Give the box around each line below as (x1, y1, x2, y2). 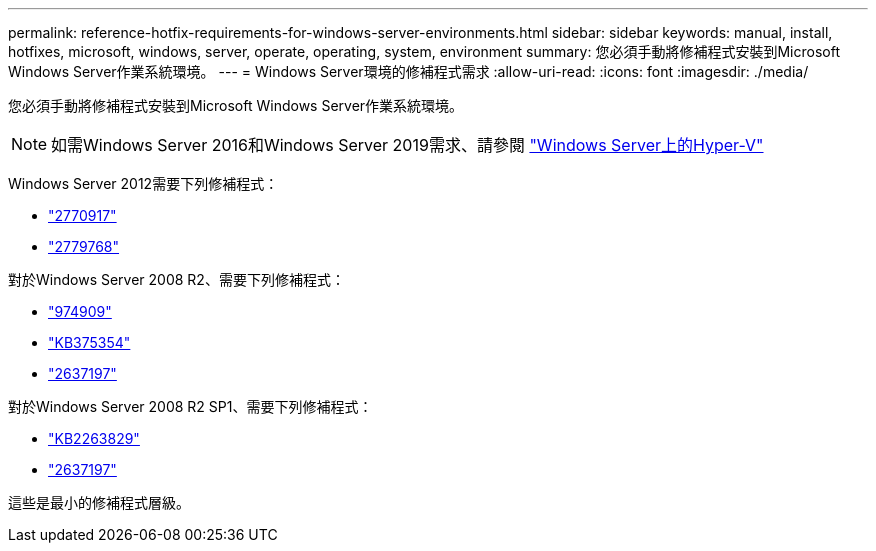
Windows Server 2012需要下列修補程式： (8, 175, 279, 192)
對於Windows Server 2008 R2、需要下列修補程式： (8, 271, 345, 288)
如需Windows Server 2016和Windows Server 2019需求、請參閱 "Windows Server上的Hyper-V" (51, 135, 764, 155)
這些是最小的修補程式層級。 (8, 494, 190, 511)
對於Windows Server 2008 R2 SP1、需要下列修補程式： (8, 398, 373, 415)
